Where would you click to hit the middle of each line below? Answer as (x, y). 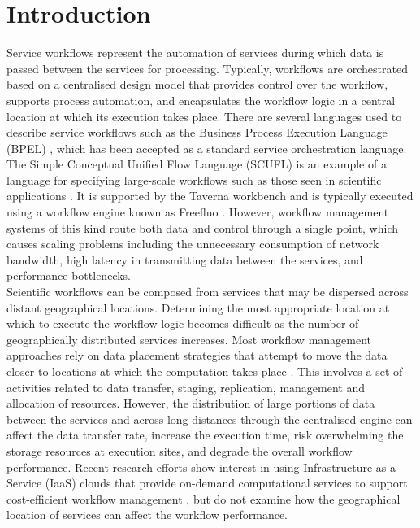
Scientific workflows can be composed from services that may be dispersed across (208, 292)
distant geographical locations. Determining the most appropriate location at (198, 307)
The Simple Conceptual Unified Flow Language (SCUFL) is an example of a (197, 164)
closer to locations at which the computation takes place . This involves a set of (205, 371)
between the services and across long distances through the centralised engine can (210, 419)
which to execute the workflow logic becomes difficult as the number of (183, 323)
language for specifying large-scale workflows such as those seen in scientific (194, 179)
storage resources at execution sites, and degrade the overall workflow (180, 450)
